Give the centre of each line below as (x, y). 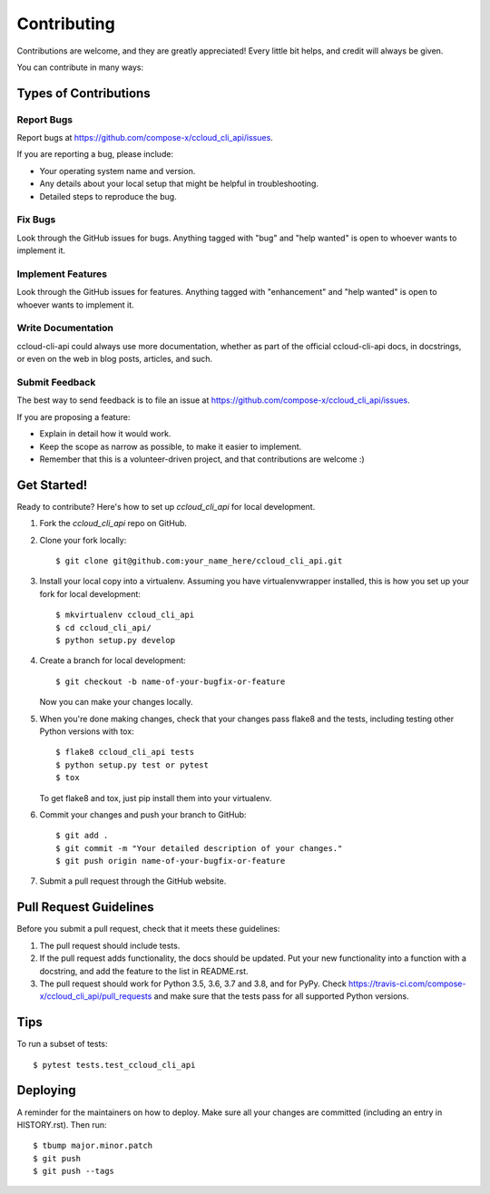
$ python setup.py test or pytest (132, 765)
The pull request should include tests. (110, 945)
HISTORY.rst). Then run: (62, 1124)
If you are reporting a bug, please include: (95, 154)
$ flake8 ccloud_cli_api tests (125, 752)
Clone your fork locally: (83, 540)
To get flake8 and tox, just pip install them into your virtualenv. (156, 798)
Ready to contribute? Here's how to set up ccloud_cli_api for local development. (166, 506)
